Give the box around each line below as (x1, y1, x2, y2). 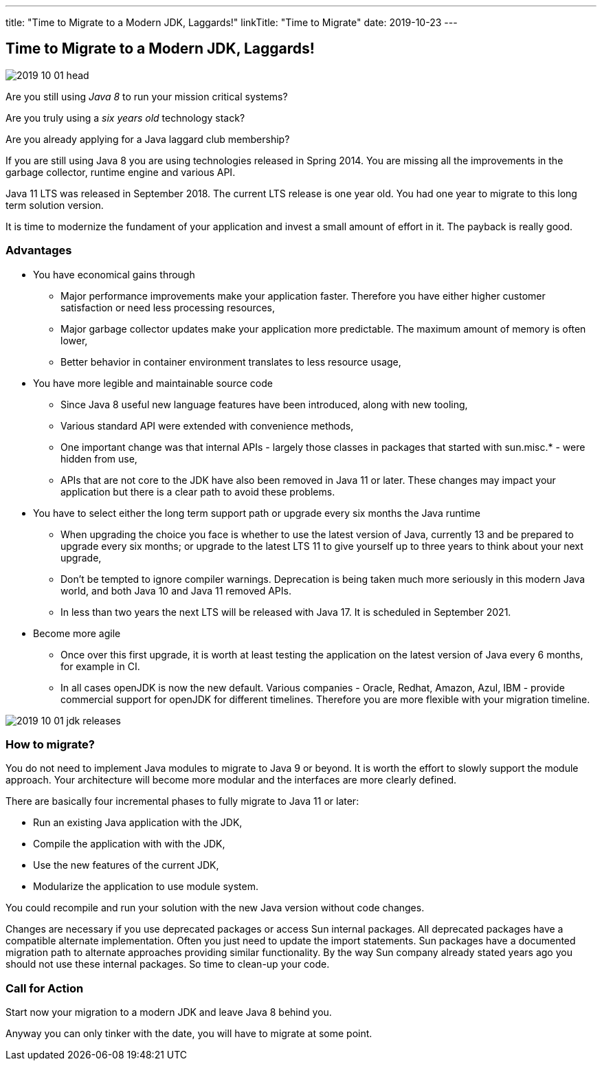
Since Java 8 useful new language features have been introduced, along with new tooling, (60, 398, 468, 410)
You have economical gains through (33, 268, 195, 280)
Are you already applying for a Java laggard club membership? (5, 133, 290, 145)
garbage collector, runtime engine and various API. (5, 166, 236, 178)
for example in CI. (60, 660, 140, 672)
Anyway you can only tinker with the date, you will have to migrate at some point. (5, 1028, 372, 1040)
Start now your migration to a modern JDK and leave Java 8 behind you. (5, 1006, 332, 1019)
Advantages (5, 243, 72, 258)
